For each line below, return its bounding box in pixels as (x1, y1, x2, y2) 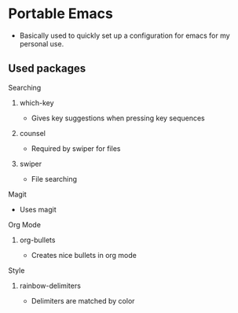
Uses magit (19, 204, 57, 214)
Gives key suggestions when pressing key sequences (31, 113, 206, 123)
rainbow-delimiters (19, 281, 81, 290)
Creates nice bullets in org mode (31, 250, 137, 260)
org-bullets (19, 235, 56, 245)
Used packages (8, 62, 86, 75)
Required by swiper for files (31, 143, 121, 153)
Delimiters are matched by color (31, 296, 135, 305)
